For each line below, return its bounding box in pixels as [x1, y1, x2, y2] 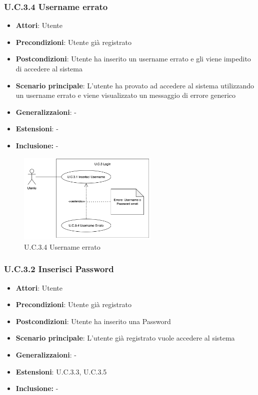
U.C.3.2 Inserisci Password [4, 263, 114, 275]
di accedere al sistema [15, 63, 82, 73]
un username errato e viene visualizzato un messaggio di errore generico [15, 90, 236, 100]
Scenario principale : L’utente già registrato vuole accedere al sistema [15, 333, 235, 343]
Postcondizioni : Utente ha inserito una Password [15, 316, 171, 326]
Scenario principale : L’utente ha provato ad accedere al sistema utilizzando [15, 80, 254, 90]
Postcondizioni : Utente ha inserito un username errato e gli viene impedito [15, 53, 251, 64]
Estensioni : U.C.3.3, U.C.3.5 [15, 366, 107, 377]
